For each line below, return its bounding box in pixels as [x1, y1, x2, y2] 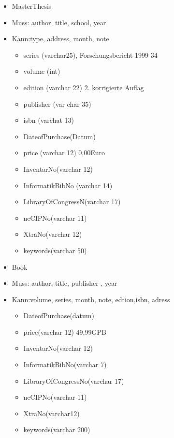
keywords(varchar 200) [23, 424, 90, 435]
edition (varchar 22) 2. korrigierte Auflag [23, 82, 144, 92]
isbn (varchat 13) [23, 115, 74, 125]
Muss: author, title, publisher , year [12, 278, 117, 288]
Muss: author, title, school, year [12, 17, 106, 27]
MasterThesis [12, 1, 52, 11]
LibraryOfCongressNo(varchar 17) [23, 375, 124, 386]
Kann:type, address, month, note [12, 33, 109, 44]
